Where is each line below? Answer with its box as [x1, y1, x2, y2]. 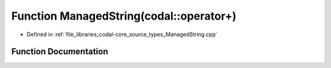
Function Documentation [11, 47, 108, 57]
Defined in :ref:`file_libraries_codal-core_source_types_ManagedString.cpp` [26, 31, 218, 38]
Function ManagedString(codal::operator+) [11, 9, 237, 23]
